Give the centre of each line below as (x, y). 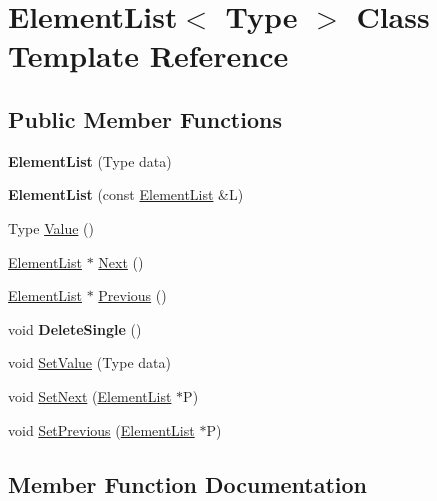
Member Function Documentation (188, 483)
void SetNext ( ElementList (90, 395)
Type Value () (51, 227)
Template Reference (148, 55)
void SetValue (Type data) (89, 362)
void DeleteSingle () (75, 328)
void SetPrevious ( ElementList (101, 429)
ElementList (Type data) (90, 160)
